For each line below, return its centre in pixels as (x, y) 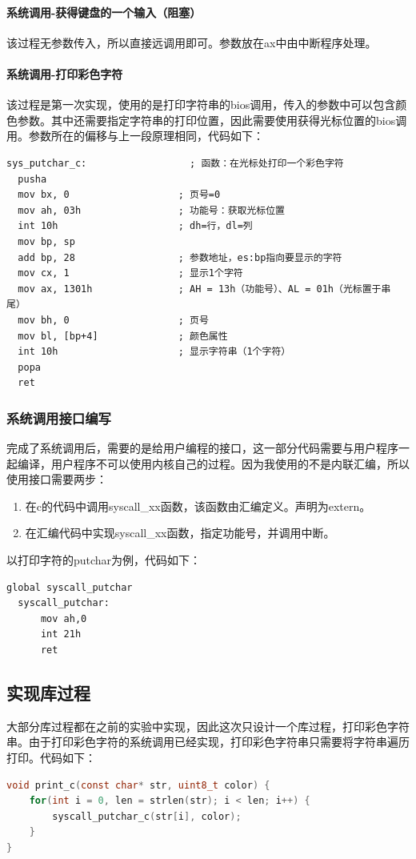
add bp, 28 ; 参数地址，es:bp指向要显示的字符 (180, 257)
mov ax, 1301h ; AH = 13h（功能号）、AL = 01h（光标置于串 (204, 289)
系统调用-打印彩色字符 (65, 73)
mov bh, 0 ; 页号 (113, 320)
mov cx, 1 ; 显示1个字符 (130, 273)
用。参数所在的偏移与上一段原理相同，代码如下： (135, 136)
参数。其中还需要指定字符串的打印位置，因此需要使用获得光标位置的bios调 (212, 120)
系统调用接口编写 (59, 417)
